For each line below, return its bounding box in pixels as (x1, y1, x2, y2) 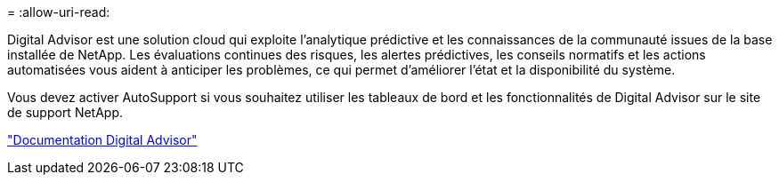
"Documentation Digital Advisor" (7, 132, 198, 147)
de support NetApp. (7, 105, 124, 120)
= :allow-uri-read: (7, 4, 110, 20)
